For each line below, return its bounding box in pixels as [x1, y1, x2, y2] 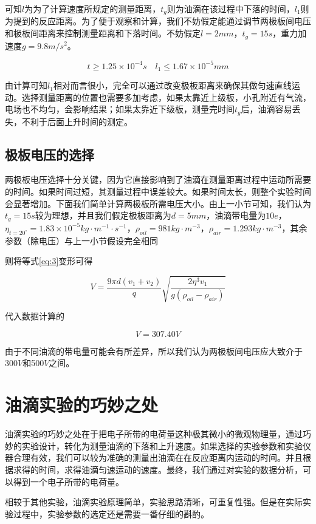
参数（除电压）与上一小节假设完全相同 [5, 234, 158, 247]
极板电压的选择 [5, 145, 94, 163]
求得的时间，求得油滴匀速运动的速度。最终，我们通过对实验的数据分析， [13, 463, 303, 475]
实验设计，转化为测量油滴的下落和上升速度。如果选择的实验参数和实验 [21, 439, 303, 452]
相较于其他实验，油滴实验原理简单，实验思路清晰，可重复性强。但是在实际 [5, 495, 303, 508]
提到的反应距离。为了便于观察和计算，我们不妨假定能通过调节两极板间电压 [13, 15, 311, 27]
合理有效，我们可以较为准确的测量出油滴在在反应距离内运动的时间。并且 [13, 451, 303, 464]
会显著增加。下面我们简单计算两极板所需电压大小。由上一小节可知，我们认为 [5, 197, 311, 209]
